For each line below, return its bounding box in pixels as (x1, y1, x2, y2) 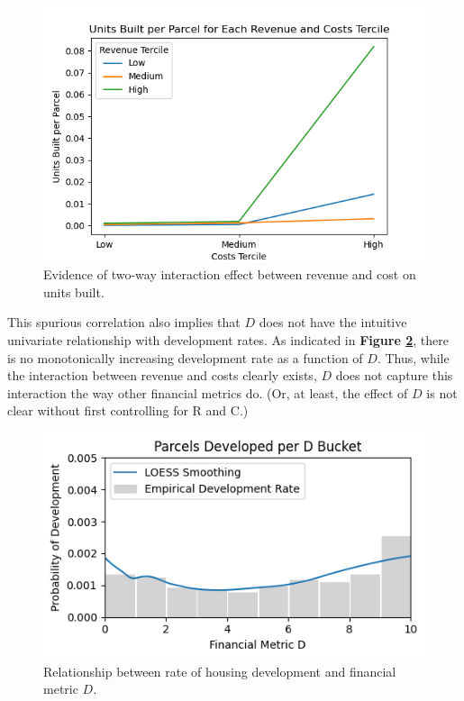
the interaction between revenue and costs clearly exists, (7, 366, 317, 385)
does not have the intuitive (259, 313, 407, 332)
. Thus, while (377, 348, 450, 367)
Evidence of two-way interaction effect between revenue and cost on (43, 265, 416, 284)
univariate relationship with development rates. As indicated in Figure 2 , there (7, 331, 449, 350)
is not (426, 383, 458, 402)
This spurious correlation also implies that (7, 313, 241, 332)
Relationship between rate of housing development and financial (43, 661, 396, 680)
